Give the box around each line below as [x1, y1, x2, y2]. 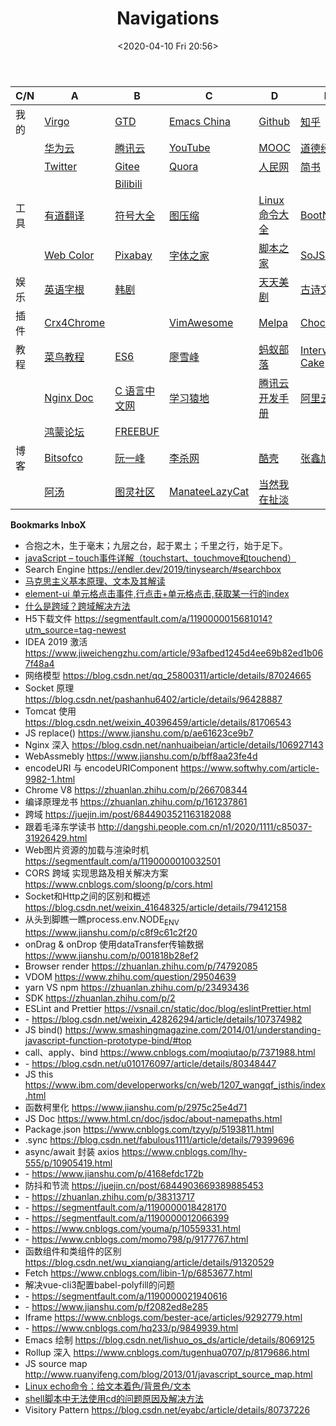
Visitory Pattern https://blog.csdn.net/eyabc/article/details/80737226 [24, 1403, 311, 1416]
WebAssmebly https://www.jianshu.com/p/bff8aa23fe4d [24, 750, 258, 762]
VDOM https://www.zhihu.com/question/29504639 [24, 970, 237, 982]
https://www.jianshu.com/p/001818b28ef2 [24, 949, 199, 961]
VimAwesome [168, 315, 234, 329]
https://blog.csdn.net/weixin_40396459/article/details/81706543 [24, 716, 292, 728]
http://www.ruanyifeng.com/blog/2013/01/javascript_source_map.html [24, 1368, 313, 1380]
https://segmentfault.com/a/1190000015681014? [74, 612, 273, 624]
